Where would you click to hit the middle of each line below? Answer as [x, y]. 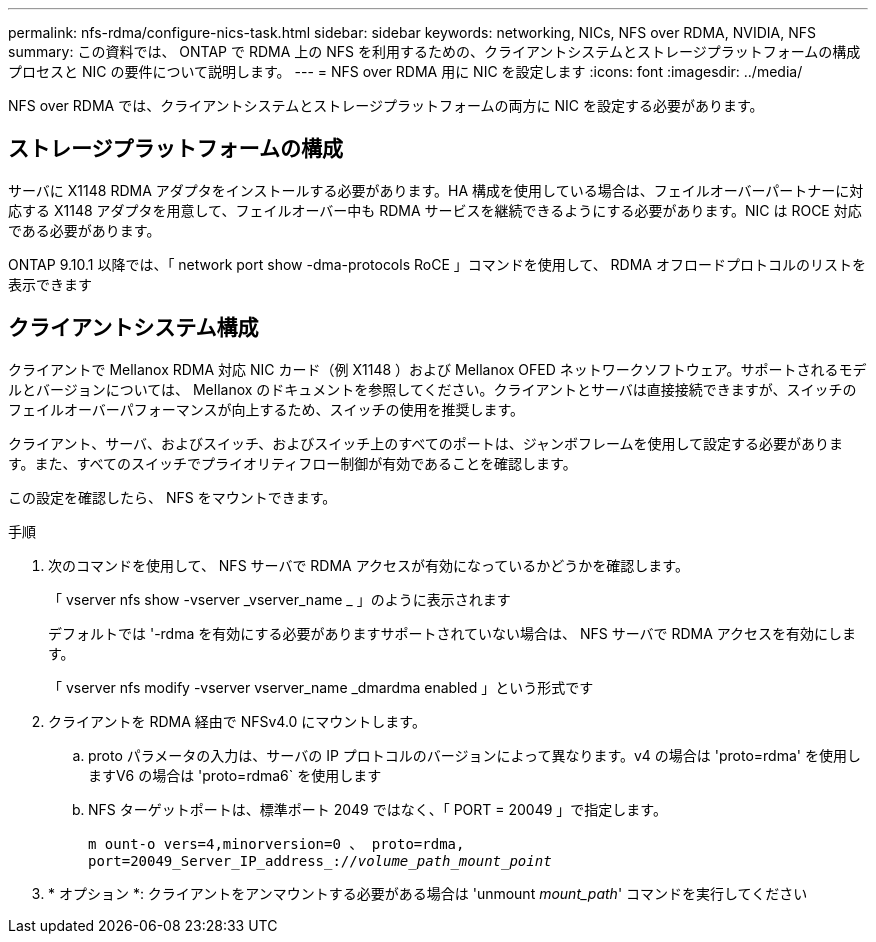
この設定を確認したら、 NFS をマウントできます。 [172, 497]
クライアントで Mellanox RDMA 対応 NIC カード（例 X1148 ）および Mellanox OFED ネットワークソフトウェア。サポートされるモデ [437, 369]
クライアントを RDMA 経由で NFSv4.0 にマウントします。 [237, 721]
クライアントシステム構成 [133, 328]
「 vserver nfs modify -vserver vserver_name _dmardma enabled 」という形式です [321, 687]
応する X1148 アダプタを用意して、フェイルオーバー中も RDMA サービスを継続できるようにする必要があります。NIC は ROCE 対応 [435, 210]
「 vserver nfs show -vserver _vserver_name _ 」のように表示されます [279, 599]
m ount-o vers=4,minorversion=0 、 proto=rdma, [276, 843]
